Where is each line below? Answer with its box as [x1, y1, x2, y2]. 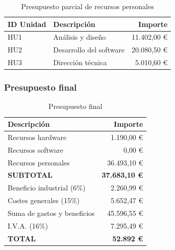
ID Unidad [8, 18, 46, 29]
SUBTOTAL [8, 170, 53, 180]
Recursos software [8, 144, 63, 155]
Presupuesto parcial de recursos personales [21, 1, 154, 11]
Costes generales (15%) [8, 195, 80, 206]
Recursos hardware [8, 131, 67, 142]
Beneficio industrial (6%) [8, 182, 86, 193]
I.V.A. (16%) [8, 220, 48, 231]
